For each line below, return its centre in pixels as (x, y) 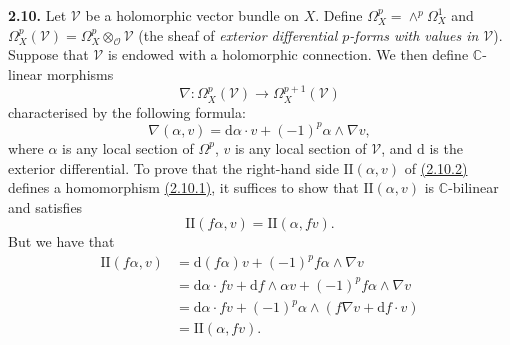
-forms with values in (414, 34)
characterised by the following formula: (127, 111)
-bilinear (473, 187)
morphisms (80, 73)
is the (446, 147)
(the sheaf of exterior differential (238, 34)
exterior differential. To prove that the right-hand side (173, 167)
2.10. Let (37, 15)
